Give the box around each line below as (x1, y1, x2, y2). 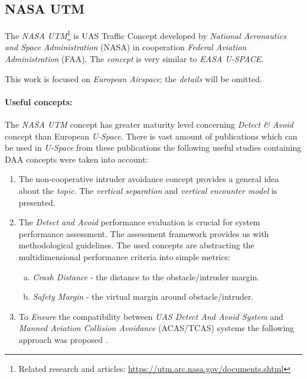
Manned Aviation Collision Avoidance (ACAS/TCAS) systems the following (18, 322, 295, 334)
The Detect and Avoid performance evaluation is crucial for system (18, 216, 260, 228)
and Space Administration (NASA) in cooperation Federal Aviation (5, 41, 247, 53)
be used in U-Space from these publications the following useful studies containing (5, 141, 302, 154)
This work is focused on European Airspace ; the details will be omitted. (5, 72, 262, 85)
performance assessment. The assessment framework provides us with (18, 227, 269, 239)
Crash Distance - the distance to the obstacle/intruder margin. (32, 270, 260, 283)
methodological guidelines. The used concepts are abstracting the (18, 239, 254, 251)
